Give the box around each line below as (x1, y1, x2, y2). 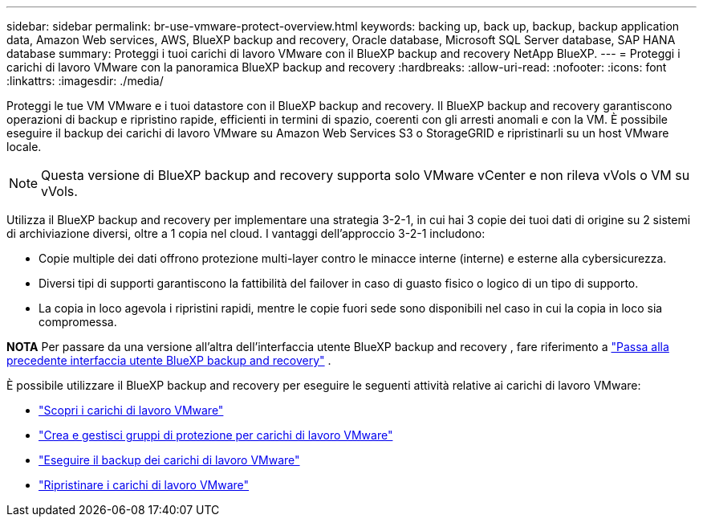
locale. (6, 140, 42, 153)
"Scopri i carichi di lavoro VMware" (39, 403, 224, 417)
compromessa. (39, 315, 117, 329)
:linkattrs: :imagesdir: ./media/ (6, 74, 164, 88)
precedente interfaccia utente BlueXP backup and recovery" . (6, 353, 331, 367)
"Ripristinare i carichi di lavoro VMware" (39, 478, 250, 492)
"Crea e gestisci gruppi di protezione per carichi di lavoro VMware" (39, 428, 393, 442)
